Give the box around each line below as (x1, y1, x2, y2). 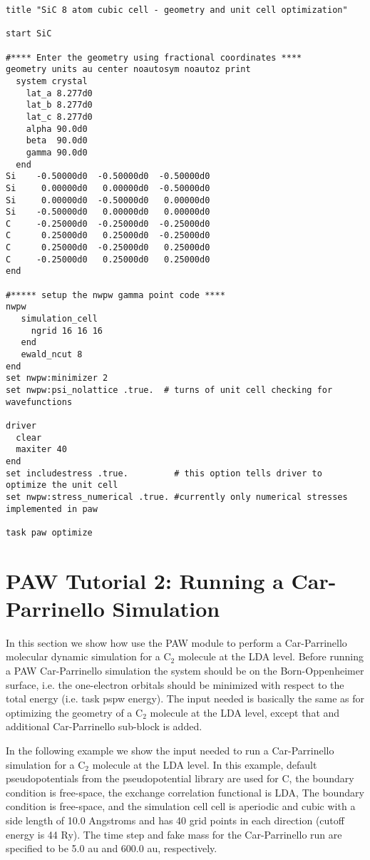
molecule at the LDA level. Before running (178, 649, 364, 664)
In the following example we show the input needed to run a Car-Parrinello (6, 743, 334, 757)
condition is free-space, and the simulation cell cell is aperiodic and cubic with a (6, 799, 356, 814)
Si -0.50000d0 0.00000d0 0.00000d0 (6, 207, 210, 217)
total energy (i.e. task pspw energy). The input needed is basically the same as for (6, 691, 364, 706)
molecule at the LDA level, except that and (150, 705, 340, 720)
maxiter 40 (16, 444, 67, 455)
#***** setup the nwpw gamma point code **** (6, 290, 225, 300)
